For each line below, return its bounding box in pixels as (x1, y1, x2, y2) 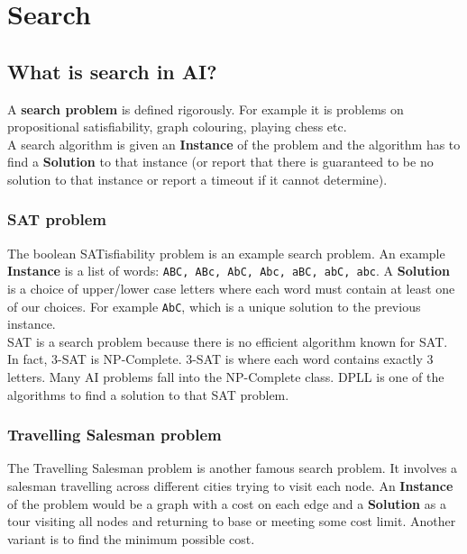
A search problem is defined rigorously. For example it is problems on (7, 99, 404, 118)
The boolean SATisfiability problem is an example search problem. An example (7, 243, 445, 262)
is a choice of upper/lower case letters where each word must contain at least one (7, 279, 455, 298)
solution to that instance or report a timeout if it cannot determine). (7, 169, 388, 188)
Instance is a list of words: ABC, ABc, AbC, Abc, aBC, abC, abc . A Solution (7, 261, 450, 280)
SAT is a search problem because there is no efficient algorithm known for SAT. (7, 331, 448, 350)
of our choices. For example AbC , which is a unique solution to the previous (7, 296, 421, 315)
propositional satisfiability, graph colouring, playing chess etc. (7, 117, 347, 136)
